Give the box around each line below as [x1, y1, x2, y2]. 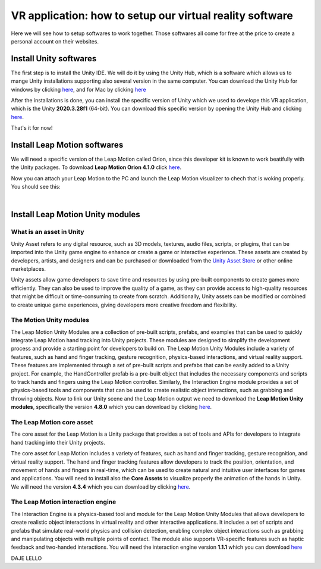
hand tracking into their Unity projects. [11, 439, 105, 446]
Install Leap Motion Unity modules [11, 210, 141, 220]
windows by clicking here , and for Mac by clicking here [11, 86, 146, 93]
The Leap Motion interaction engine [11, 498, 117, 506]
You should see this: [11, 183, 61, 190]
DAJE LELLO [11, 554, 42, 562]
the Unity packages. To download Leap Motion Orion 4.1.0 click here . [11, 164, 181, 171]
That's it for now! [11, 124, 53, 132]
